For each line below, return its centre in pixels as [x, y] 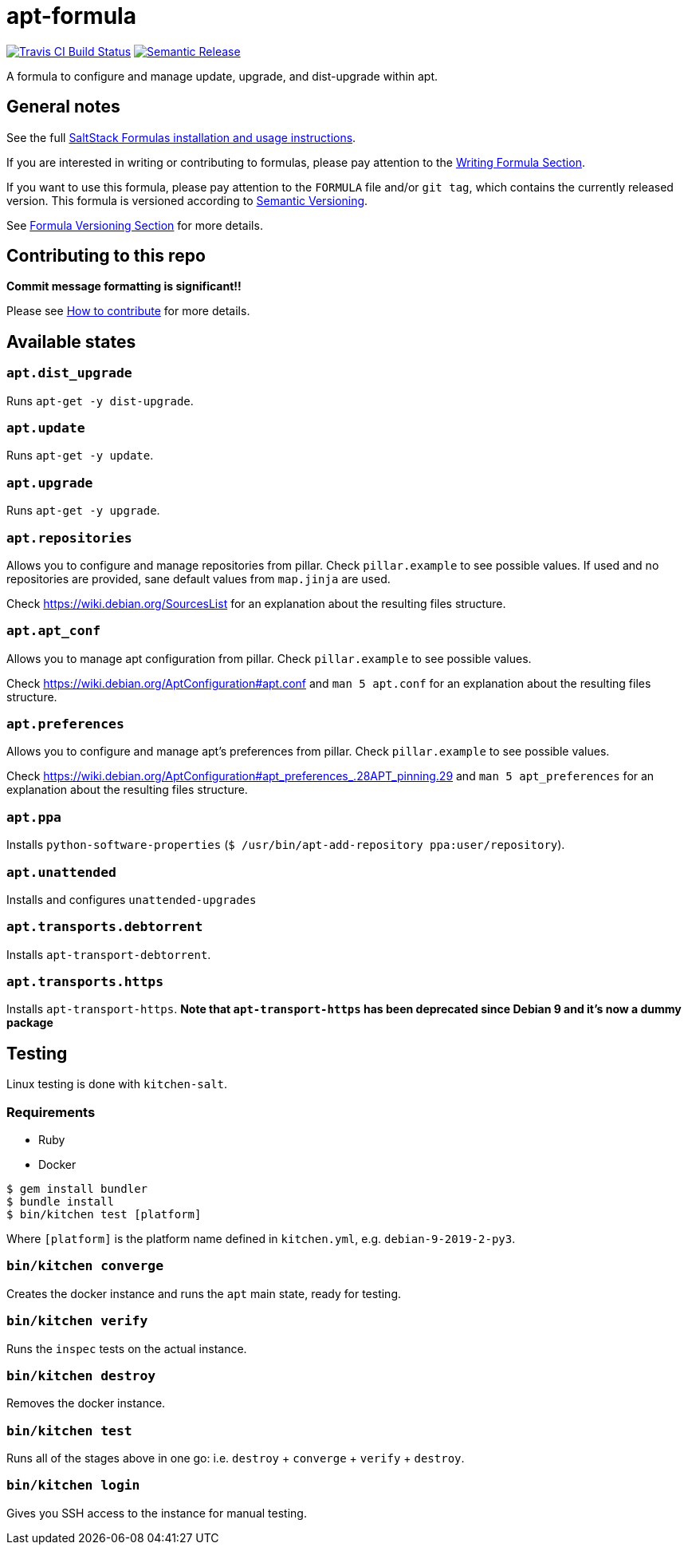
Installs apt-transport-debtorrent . [109, 954]
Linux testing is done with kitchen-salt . [117, 1084]
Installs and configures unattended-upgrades [132, 899]
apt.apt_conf [54, 631]
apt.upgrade [50, 483]
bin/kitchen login [73, 1486]
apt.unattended [61, 872]
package [30, 1023]
